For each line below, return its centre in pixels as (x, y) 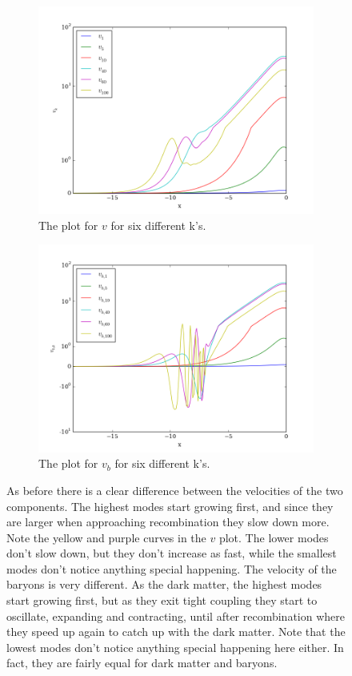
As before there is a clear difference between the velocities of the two (175, 490)
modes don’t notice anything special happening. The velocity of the (172, 568)
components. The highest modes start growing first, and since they (170, 506)
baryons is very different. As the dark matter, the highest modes (164, 584)
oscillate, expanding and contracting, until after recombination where (176, 616)
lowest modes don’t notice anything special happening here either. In (175, 647)
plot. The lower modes (274, 537)
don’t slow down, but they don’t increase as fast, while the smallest (172, 553)
